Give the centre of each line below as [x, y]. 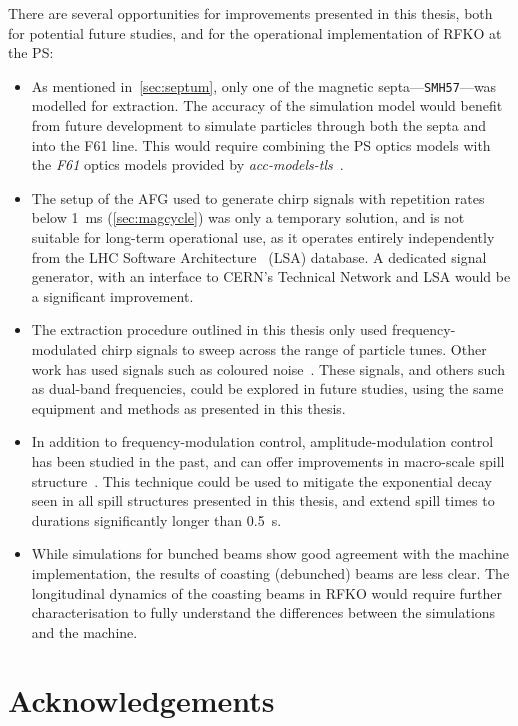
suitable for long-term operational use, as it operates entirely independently [263, 237]
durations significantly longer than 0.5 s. [156, 519]
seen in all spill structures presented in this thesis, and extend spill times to [263, 500]
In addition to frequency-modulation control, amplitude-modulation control [262, 441]
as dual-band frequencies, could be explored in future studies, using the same [267, 388]
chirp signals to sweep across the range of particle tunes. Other [294, 348]
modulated [64, 348]
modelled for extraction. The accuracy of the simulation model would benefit [267, 105]
